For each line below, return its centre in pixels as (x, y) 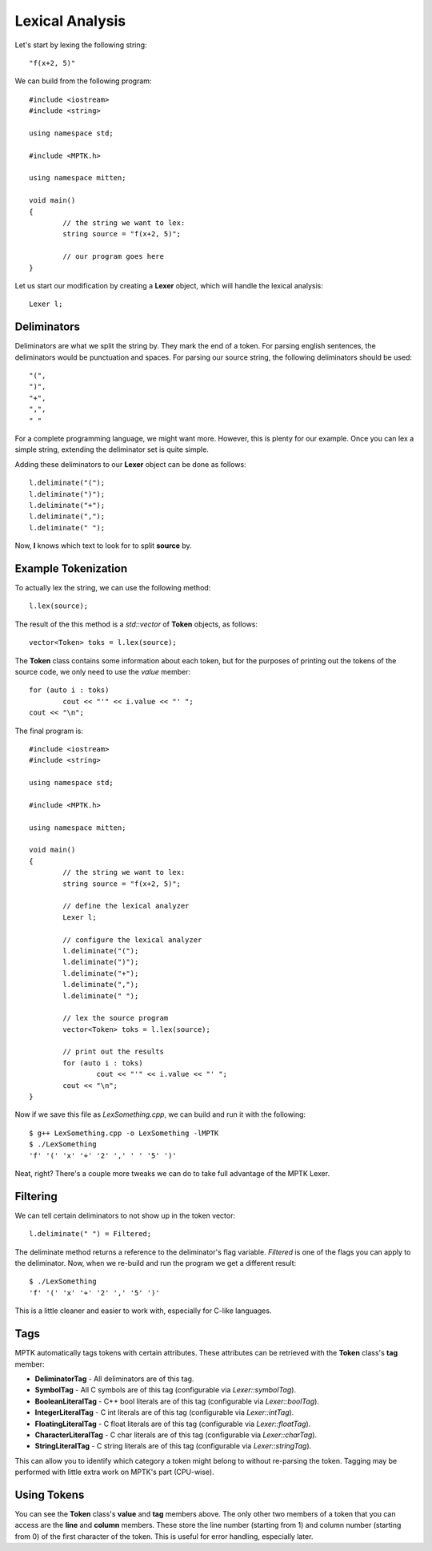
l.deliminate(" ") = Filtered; (90, 1234)
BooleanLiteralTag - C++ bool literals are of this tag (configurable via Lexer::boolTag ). (177, 1401)
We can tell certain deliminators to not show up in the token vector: (125, 1215)
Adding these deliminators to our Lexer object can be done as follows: (131, 464)
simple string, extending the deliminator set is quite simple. (112, 449)
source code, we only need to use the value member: (103, 671)
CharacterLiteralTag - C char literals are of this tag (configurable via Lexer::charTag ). (176, 1435)
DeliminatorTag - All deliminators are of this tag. (114, 1379)
